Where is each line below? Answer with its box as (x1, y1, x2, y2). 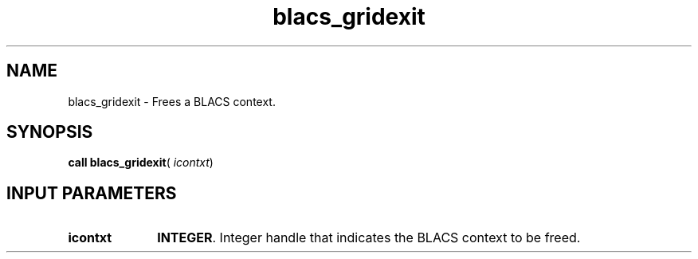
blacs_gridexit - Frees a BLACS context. (68, 94, 276, 108)
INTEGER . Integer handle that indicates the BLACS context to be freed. (157, 230, 581, 246)
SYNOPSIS (6, 122, 93, 143)
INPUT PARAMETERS (6, 182, 177, 203)
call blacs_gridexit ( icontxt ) (68, 155, 214, 170)
